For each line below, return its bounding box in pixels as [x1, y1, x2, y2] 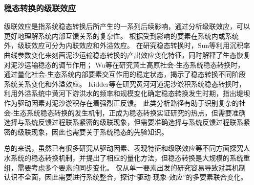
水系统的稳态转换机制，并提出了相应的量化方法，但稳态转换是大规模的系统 [4, 152, 243, 162]
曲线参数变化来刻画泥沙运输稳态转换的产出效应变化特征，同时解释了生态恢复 [4, 50, 250, 60]
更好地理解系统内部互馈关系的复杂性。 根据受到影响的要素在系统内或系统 [4, 30, 239, 41]
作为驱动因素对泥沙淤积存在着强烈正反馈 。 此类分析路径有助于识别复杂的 [4, 97, 239, 108]
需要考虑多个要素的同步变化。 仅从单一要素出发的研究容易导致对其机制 [17, 162, 246, 172]
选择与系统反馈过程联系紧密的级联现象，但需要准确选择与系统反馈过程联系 [4, 117, 243, 127]
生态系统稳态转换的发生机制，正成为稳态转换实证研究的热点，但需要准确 [13, 107, 246, 117]
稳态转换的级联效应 [4, 1, 76, 14]
